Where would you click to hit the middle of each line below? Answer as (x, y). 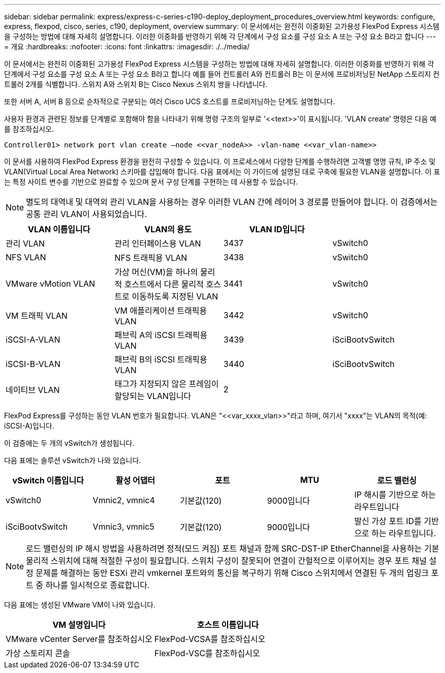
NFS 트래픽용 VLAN (151, 258)
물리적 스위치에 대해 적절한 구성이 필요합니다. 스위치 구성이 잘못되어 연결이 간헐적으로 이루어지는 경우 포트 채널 (226, 561)
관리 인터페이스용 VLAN (158, 243)
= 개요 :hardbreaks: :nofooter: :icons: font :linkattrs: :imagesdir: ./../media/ (127, 47)
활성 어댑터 (135, 480)
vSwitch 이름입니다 (48, 480)
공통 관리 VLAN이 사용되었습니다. (86, 214)
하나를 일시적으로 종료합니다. (98, 585)
